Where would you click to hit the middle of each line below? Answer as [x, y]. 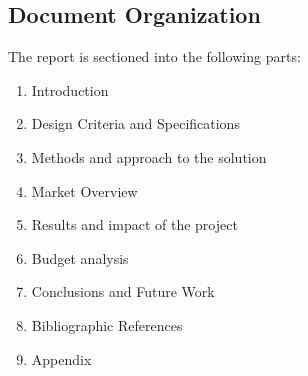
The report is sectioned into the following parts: [154, 56]
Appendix [61, 358]
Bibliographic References [107, 324]
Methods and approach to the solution [149, 156]
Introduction [70, 89]
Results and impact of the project [134, 224]
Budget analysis [80, 257]
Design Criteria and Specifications [135, 123]
